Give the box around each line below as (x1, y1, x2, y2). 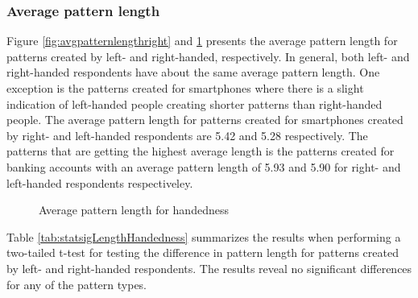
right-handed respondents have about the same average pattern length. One (6, 64, 380, 81)
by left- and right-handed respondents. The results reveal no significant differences (6, 259, 412, 276)
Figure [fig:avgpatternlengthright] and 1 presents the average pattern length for (6, 32, 398, 49)
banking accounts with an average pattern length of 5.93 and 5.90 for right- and (6, 158, 401, 175)
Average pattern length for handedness (39, 201, 229, 218)
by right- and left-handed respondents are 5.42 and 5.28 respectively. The (6, 126, 368, 143)
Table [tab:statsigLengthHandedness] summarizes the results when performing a (6, 228, 401, 245)
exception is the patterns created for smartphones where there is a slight (6, 80, 364, 96)
